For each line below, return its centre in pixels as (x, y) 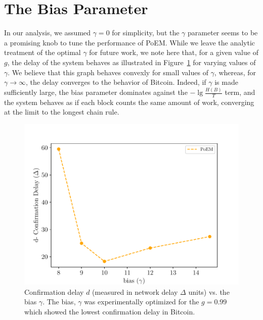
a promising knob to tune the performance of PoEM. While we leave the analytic (130, 42)
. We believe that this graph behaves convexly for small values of (108, 72)
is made (226, 82)
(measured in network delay (135, 291)
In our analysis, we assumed (48, 33)
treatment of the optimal (42, 52)
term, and (240, 92)
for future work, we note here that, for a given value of (174, 52)
